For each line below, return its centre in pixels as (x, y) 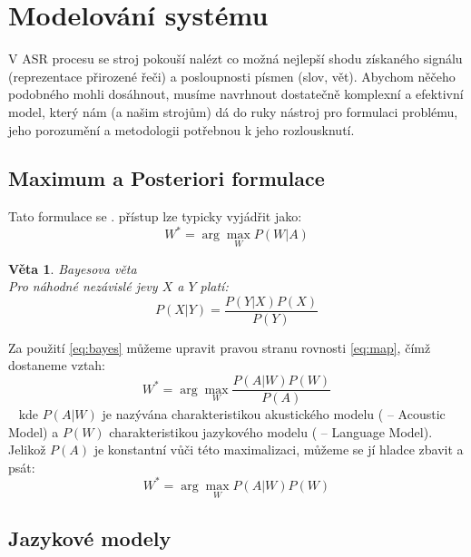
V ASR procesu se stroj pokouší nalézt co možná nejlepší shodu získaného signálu (235, 59)
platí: (214, 286)
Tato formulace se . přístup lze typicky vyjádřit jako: (155, 216)
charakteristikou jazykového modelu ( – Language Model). (271, 431)
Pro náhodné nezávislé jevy (83, 286)
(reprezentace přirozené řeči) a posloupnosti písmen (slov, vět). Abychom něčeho (232, 76)
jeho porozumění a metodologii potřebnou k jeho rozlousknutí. (182, 129)
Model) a (34, 431)
